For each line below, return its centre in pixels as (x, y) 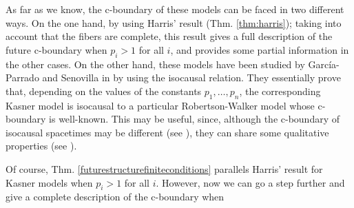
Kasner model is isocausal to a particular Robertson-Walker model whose (160, 105)
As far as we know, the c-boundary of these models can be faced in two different (175, 9)
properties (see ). (41, 146)
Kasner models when (49, 182)
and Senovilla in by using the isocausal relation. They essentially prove (191, 77)
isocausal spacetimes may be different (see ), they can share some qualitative (167, 132)
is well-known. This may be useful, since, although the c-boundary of (194, 119)
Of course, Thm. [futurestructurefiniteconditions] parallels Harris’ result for (164, 168)
